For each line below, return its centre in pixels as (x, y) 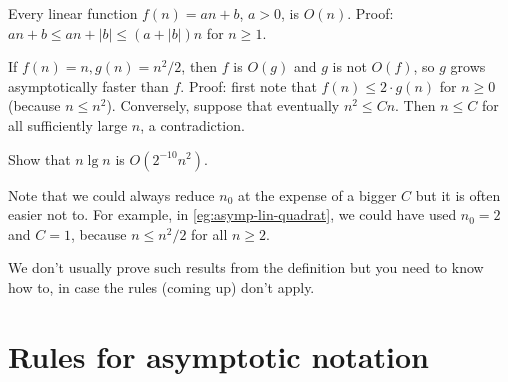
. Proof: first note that (248, 85)
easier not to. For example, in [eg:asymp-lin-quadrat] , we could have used (232, 214)
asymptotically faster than (88, 85)
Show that (39, 158)
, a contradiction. (192, 124)
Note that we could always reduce (111, 194)
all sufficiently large (68, 124)
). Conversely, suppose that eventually (223, 105)
